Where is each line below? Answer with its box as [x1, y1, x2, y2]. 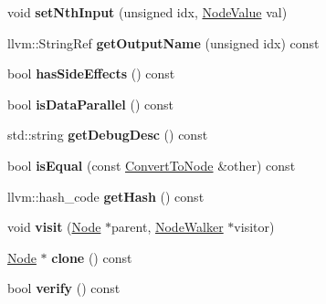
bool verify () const [7, 278, 121, 298]
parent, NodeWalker [111, 217, 224, 236]
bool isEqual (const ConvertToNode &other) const [7, 155, 296, 174]
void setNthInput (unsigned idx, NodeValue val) [7, 3, 288, 21]
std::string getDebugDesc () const [7, 125, 208, 144]
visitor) [234, 217, 275, 236]
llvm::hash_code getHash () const [7, 186, 205, 205]
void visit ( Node [7, 217, 101, 236]
